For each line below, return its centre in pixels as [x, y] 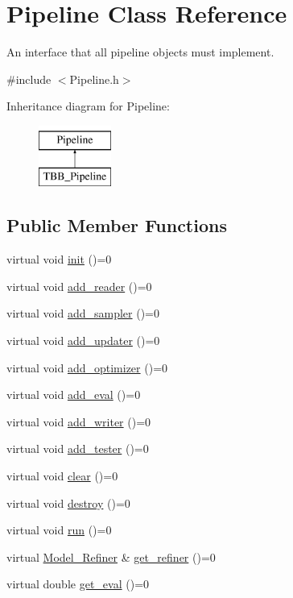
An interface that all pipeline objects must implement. [140, 52]
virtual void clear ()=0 [62, 476]
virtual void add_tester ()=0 [78, 448]
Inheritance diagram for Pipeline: [88, 106]
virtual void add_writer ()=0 [79, 421]
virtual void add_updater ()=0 [83, 341]
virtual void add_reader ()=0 [79, 286]
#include [29, 79]
